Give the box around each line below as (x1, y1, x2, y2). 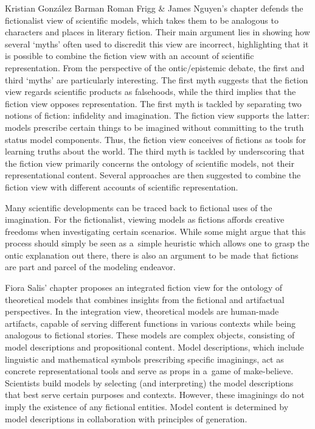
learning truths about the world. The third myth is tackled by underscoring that (5, 145, 305, 158)
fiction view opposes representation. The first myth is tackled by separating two (5, 97, 302, 110)
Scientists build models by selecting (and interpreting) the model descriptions (5, 376, 294, 389)
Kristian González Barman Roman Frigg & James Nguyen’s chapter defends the (5, 2, 303, 14)
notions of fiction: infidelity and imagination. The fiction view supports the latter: (5, 109, 310, 122)
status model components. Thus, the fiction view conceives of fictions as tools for (5, 133, 306, 145)
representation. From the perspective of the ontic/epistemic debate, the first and (5, 61, 305, 74)
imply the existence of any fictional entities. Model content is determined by (5, 400, 289, 413)
